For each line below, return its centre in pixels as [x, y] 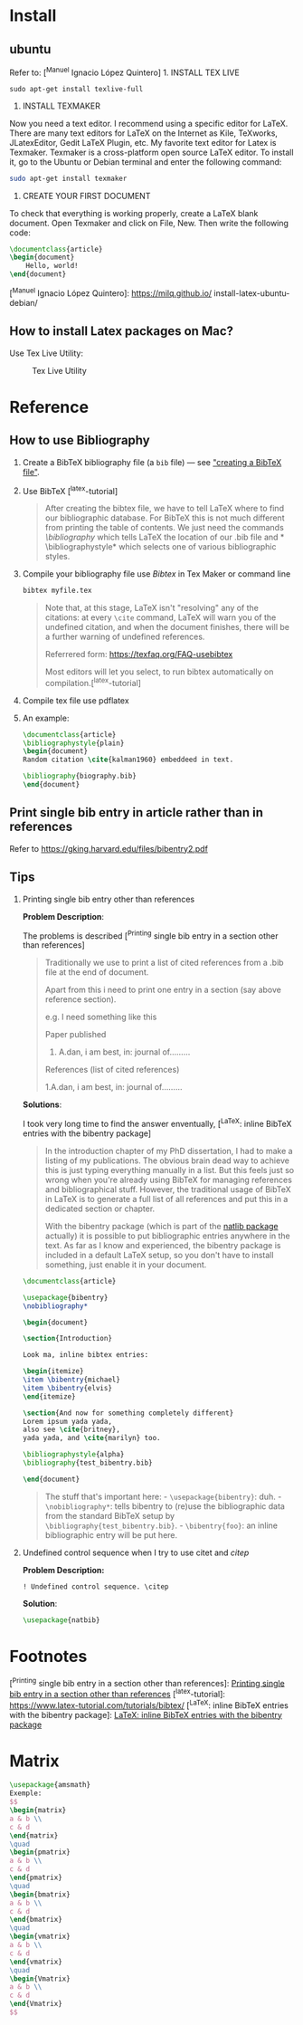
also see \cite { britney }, [71, 1430]
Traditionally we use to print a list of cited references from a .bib [164, 963]
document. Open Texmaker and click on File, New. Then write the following [149, 223]
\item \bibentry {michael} [71, 1380]
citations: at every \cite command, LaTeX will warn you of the [161, 617]
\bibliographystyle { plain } [73, 743]
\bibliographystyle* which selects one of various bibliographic [161, 547]
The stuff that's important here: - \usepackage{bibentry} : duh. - [163, 1496]
